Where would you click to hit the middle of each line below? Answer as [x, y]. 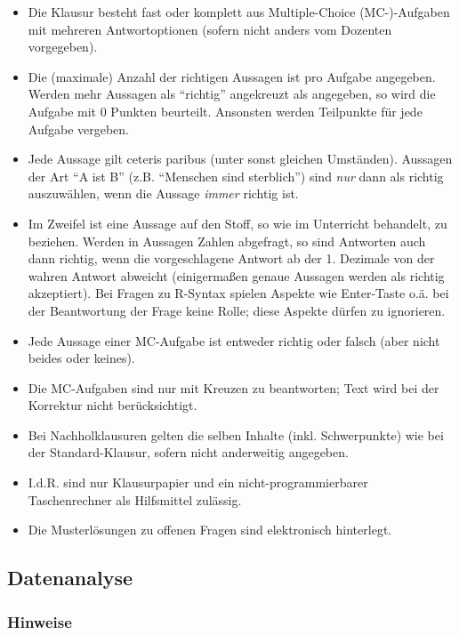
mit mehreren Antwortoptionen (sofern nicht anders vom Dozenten [210, 29]
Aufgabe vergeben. [79, 129]
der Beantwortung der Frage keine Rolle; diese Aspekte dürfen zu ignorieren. [237, 310]
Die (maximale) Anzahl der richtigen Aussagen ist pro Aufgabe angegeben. [232, 76]
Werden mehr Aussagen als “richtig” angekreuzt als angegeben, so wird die [232, 94]
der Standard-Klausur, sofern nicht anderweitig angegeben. [188, 452]
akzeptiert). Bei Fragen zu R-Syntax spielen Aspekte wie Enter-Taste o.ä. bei [238, 293]
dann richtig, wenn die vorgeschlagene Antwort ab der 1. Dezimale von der [231, 258]
